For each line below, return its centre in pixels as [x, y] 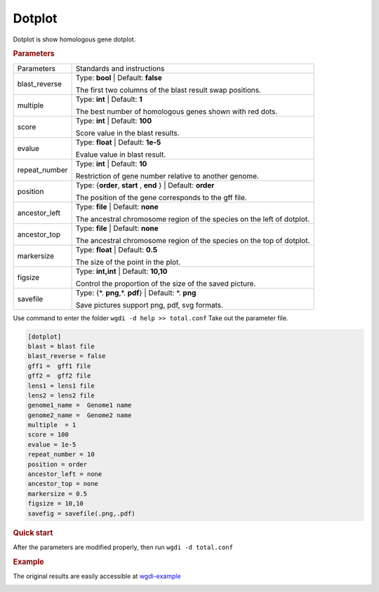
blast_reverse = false [67, 356]
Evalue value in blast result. [121, 154]
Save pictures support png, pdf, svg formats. [149, 305]
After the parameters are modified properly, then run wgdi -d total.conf [123, 547]
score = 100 [48, 435]
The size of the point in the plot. [128, 262]
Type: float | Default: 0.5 [117, 249]
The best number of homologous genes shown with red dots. [177, 111]
